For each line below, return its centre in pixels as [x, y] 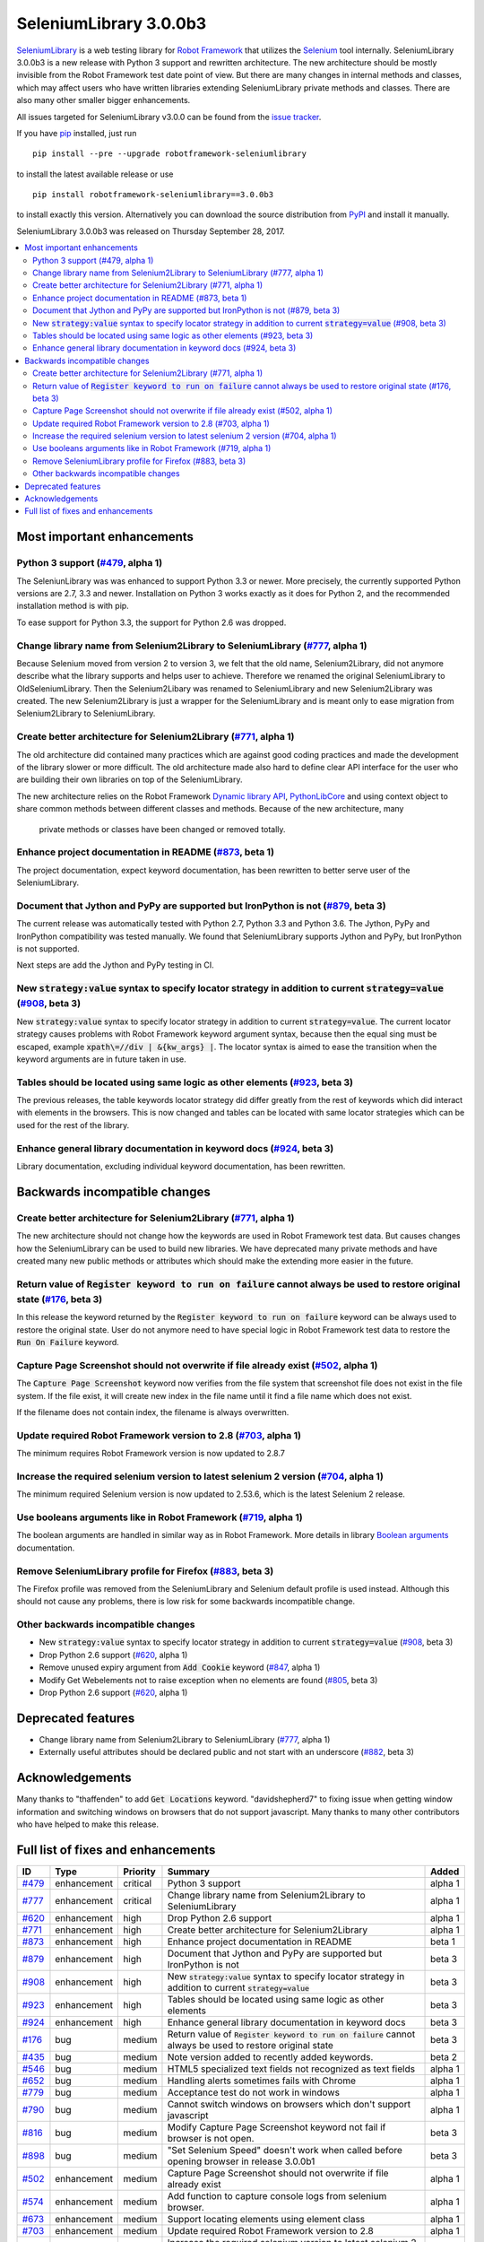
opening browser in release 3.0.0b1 [241, 2161]
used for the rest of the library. [73, 1125]
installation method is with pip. [73, 606]
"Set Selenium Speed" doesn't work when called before [285, 2150]
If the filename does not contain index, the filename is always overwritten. [153, 1412]
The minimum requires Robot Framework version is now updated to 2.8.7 [151, 1454]
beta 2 [444, 2056]
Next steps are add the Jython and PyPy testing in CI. [115, 965]
